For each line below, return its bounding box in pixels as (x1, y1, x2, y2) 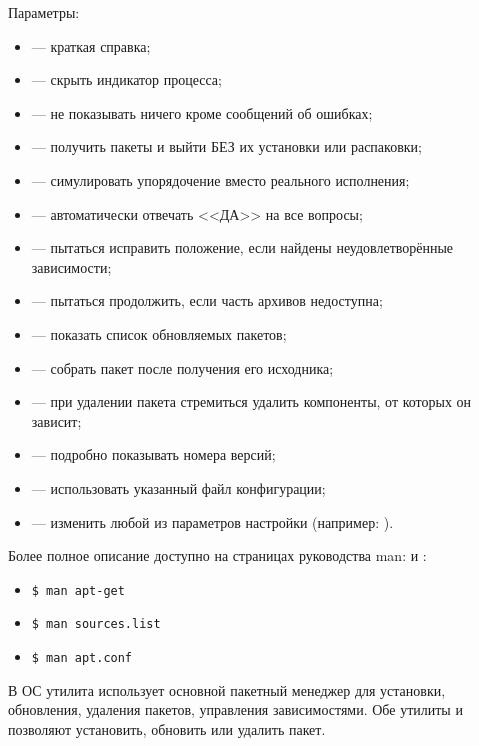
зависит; (31, 410, 82, 431)
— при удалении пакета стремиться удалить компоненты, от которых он (31, 391, 472, 412)
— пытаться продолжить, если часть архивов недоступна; (31, 290, 383, 311)
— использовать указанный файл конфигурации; (31, 477, 326, 498)
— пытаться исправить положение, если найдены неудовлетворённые (31, 237, 454, 258)
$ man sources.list (31, 617, 161, 632)
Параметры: (8, 2, 80, 22)
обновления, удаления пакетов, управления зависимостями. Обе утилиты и (8, 699, 463, 720)
